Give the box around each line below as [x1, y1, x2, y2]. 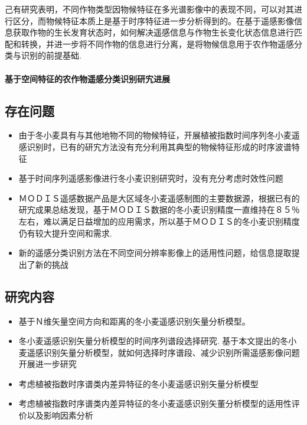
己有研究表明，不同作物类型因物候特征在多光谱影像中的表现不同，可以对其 [5, 3, 294, 15]
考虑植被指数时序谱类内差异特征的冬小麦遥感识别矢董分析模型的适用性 [18, 397, 292, 410]
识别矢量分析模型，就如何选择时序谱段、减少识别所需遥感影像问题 [43, 346, 300, 358]
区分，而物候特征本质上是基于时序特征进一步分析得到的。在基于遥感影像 [12, 14, 294, 27]
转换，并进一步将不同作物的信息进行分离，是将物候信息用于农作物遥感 [21, 37, 294, 50]
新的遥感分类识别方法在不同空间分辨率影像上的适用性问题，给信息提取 [18, 246, 292, 259]
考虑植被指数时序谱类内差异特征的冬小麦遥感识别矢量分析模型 [18, 377, 259, 390]
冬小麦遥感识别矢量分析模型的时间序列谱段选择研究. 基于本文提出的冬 [18, 335, 289, 347]
